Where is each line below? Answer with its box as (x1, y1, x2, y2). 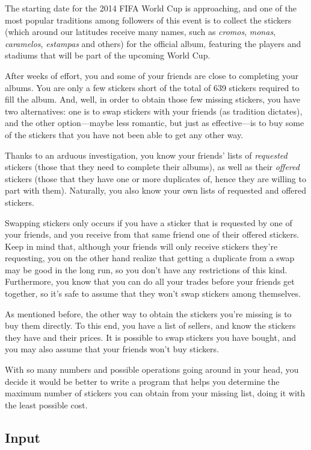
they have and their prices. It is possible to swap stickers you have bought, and (5, 331, 297, 343)
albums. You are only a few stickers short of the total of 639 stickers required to (5, 81, 300, 93)
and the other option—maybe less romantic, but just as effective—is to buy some (5, 116, 304, 129)
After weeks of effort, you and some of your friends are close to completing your (5, 69, 299, 81)
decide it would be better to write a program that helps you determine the (5, 375, 280, 387)
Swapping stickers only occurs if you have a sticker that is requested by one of (5, 216, 292, 229)
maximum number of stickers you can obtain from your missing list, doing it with (5, 387, 306, 399)
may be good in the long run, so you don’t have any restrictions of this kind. (5, 263, 288, 276)
